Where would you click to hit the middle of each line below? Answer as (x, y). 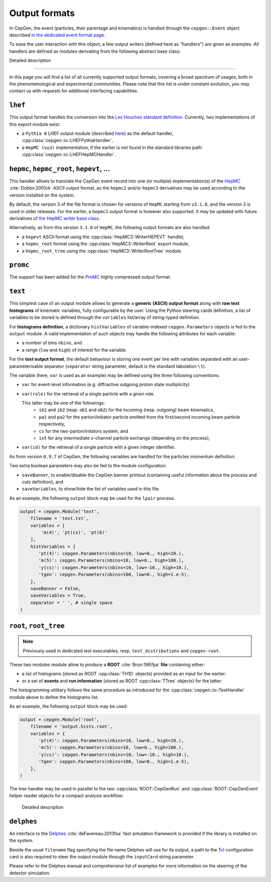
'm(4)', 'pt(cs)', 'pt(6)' (74, 532)
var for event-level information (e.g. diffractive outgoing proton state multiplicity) (106, 385)
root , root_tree (37, 626)
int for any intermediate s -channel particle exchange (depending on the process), (124, 438)
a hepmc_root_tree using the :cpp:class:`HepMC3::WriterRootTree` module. (102, 251)
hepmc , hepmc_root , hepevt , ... (60, 169)
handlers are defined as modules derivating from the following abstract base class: (95, 51)
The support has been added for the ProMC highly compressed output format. (90, 277)
